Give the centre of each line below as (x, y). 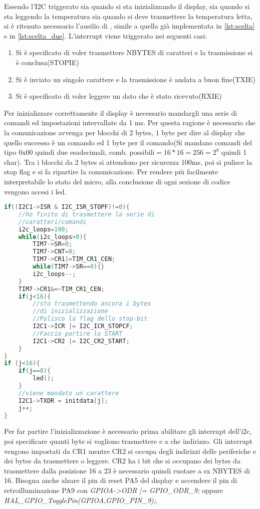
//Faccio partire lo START (78, 333)
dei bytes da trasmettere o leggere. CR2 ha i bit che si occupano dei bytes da (122, 461)
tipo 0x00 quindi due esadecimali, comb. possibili (79, 152)
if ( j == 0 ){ (35, 371)
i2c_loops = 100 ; (43, 229)
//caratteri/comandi (52, 222)
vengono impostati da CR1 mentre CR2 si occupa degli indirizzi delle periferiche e (130, 451)
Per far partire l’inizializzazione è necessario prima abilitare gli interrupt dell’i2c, (128, 431)
